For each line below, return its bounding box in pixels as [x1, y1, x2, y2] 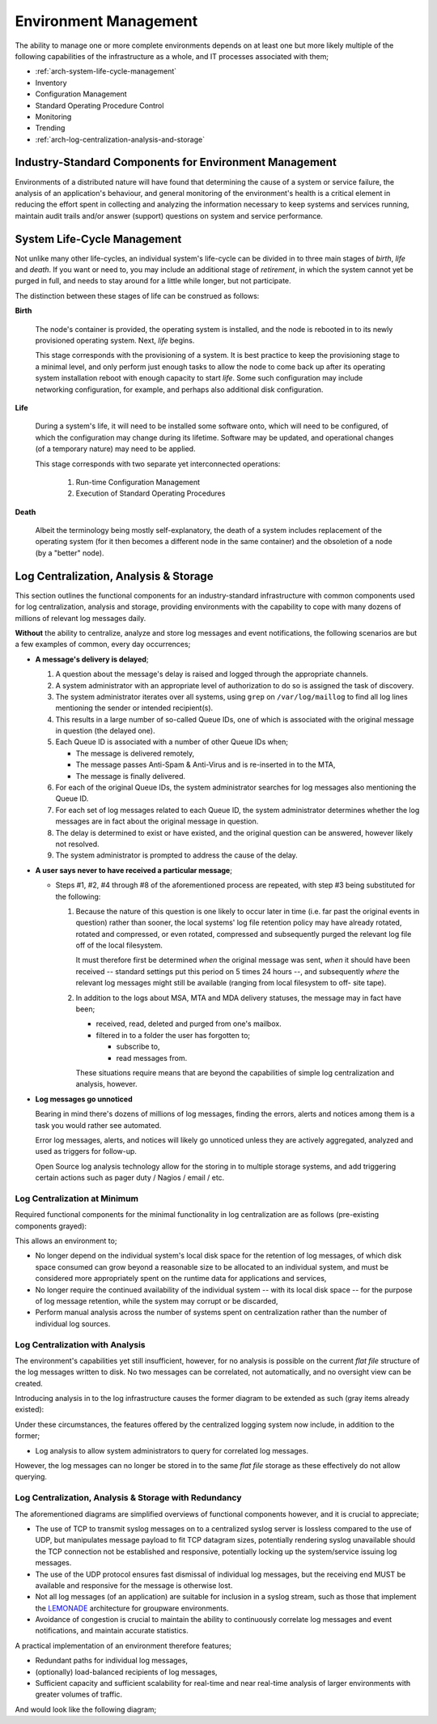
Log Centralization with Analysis [15, 1339, 146, 1350]
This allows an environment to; [15, 1236, 117, 1246]
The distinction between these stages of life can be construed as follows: [15, 291, 260, 300]
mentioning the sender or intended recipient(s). [55, 703, 214, 713]
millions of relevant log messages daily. [15, 613, 146, 623]
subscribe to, [116, 1041, 160, 1052]
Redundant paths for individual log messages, [35, 1656, 188, 1666]
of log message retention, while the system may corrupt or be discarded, [35, 1296, 278, 1305]
